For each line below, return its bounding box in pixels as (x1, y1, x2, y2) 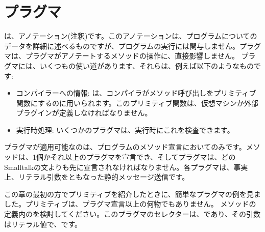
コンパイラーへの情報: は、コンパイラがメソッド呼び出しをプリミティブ (16, 88, 256, 98)
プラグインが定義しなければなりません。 (16, 107, 152, 118)
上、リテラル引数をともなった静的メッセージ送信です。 (4, 171, 189, 182)
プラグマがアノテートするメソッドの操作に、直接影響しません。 (25, 50, 239, 61)
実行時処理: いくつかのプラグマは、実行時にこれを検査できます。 (16, 124, 234, 135)
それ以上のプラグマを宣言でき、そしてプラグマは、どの (50, 152, 236, 162)
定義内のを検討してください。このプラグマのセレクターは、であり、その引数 (4, 209, 260, 219)
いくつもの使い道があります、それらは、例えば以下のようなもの (39, 60, 254, 71)
